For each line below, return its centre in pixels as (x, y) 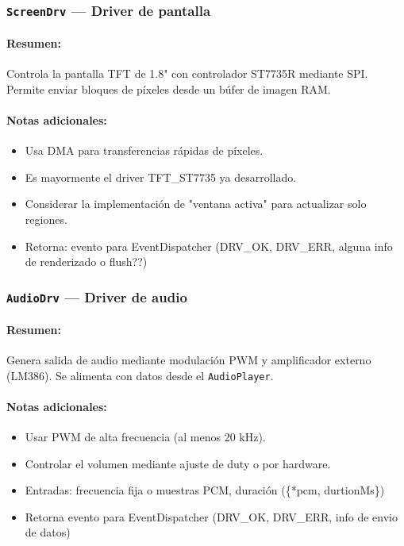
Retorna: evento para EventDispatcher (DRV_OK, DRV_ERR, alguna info (209, 246)
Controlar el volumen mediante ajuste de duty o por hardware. (178, 463)
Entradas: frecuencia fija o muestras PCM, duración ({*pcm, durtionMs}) (205, 490)
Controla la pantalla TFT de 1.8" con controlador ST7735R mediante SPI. (187, 73)
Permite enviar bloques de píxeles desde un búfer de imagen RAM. (169, 88)
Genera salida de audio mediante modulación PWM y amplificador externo (189, 359)
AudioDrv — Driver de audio (97, 296)
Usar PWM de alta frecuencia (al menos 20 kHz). (145, 436)
